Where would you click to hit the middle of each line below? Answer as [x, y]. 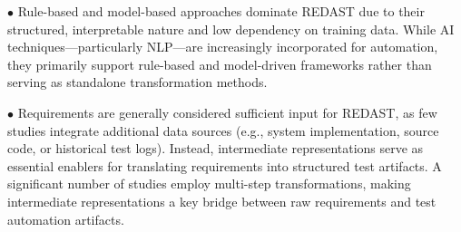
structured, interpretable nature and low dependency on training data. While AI [231, 29]
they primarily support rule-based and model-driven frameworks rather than [220, 64]
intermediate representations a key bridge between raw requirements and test [222, 201]
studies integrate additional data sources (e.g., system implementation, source [223, 130]
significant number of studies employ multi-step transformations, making [209, 184]
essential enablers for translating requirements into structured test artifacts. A [225, 165]
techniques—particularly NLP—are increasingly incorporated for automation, [223, 47]
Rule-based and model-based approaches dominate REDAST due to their [221, 11]
